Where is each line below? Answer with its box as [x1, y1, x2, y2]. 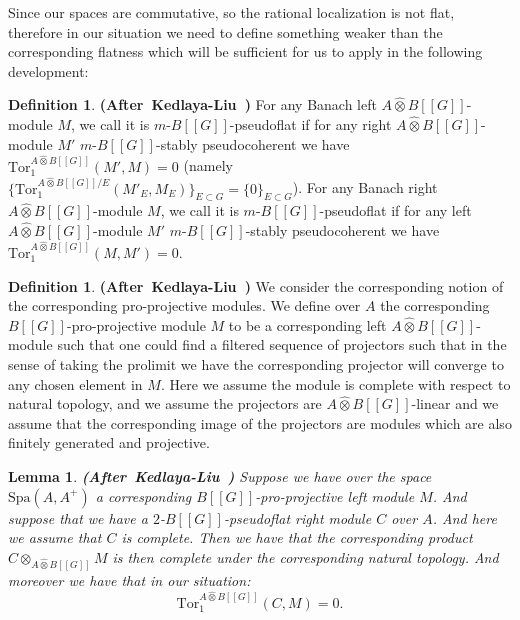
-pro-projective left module [255, 485, 415, 506]
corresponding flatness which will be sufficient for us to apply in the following [8, 41, 483, 62]
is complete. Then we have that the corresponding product [121, 527, 473, 548]
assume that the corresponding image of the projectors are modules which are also [8, 412, 512, 433]
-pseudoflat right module [223, 507, 372, 528]
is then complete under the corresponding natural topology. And [112, 546, 499, 567]
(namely [183, 155, 233, 176]
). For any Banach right [292, 177, 438, 198]
